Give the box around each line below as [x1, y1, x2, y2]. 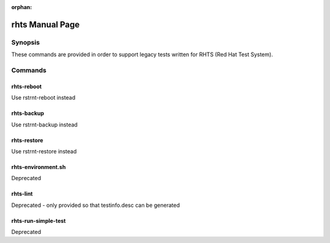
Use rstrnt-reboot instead [11, 94, 76, 101]
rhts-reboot [11, 82, 42, 90]
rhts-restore [11, 136, 43, 143]
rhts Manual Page [11, 19, 80, 30]
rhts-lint [11, 190, 33, 198]
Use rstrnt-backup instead [11, 121, 78, 128]
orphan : [11, 4, 32, 10]
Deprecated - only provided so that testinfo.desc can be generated [11, 201, 180, 209]
